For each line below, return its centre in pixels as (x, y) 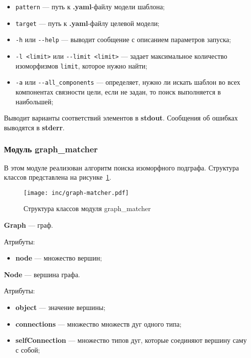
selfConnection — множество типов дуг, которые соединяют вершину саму (131, 340)
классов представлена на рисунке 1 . (58, 177)
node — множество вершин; (59, 258)
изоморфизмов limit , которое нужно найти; (81, 65)
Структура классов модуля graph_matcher (87, 208)
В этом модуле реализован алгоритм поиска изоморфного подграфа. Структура (122, 167)
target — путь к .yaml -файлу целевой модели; (88, 23)
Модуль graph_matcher (51, 149)
